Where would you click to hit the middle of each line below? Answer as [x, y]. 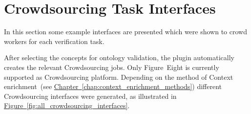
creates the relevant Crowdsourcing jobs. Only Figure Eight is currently [112, 67]
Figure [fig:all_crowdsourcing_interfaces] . [67, 105]
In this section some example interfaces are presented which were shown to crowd [125, 32]
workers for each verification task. [54, 41]
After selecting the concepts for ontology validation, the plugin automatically [119, 57]
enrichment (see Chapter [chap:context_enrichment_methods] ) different [113, 86]
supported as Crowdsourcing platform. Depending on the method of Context [119, 77]
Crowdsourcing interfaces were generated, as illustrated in [90, 96]
